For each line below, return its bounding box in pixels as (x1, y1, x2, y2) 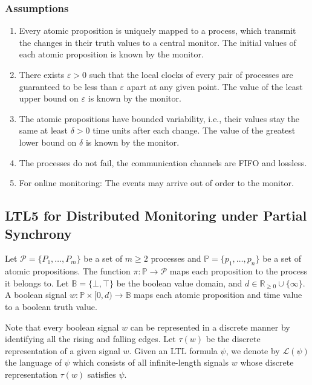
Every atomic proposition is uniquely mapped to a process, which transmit (19, 24, 296, 37)
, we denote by (226, 344, 280, 357)
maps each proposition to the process (169, 265, 307, 277)
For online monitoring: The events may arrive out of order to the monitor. (19, 176, 294, 189)
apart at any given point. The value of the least (126, 80, 303, 92)
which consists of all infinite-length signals (73, 356, 229, 369)
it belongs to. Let (5, 276, 69, 289)
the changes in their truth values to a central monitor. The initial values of (19, 36, 296, 48)
